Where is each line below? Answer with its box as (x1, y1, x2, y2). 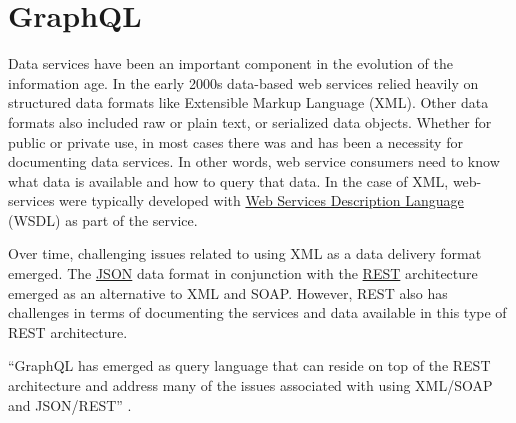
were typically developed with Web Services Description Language (59, 190, 464, 211)
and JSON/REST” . (8, 394, 132, 415)
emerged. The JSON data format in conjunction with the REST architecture (8, 263, 478, 284)
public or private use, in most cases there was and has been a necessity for (8, 131, 463, 152)
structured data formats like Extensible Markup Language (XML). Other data (8, 92, 489, 113)
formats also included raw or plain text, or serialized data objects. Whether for (8, 111, 492, 132)
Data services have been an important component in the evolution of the (8, 53, 453, 74)
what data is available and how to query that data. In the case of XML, (8, 170, 449, 191)
